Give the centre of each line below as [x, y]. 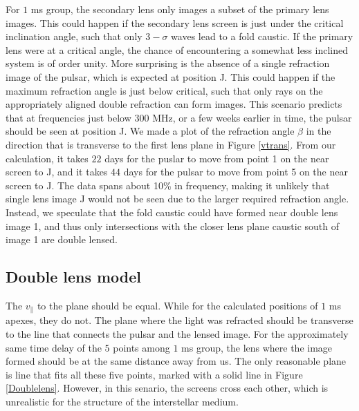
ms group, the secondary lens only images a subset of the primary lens [180, 9]
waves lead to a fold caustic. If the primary [262, 36]
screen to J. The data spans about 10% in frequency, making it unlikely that [168, 185]
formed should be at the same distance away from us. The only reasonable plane [176, 361]
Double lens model [74, 277]
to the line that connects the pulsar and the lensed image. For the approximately [177, 333]
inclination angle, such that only [74, 36]
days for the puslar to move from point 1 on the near [217, 158]
